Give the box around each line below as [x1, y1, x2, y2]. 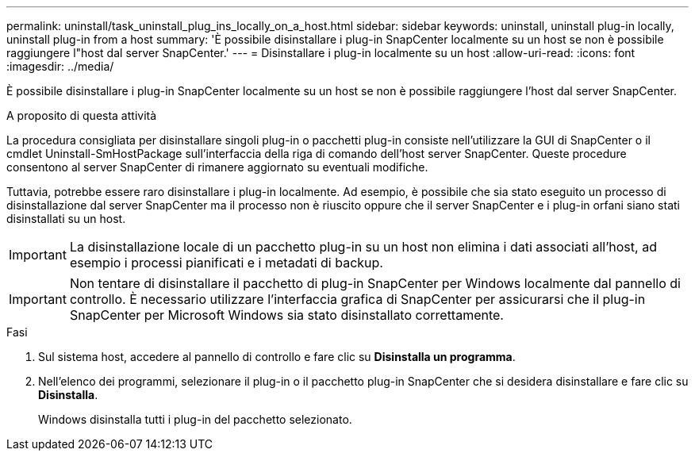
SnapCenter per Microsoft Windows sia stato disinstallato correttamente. [69, 307, 504, 323]
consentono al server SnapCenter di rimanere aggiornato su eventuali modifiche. [6, 160, 428, 174]
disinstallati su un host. [6, 212, 126, 225]
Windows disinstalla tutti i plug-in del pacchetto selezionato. [38, 413, 352, 426]
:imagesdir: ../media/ [6, 60, 114, 73]
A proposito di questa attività [6, 109, 157, 122]
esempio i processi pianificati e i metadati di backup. [69, 255, 383, 271]
